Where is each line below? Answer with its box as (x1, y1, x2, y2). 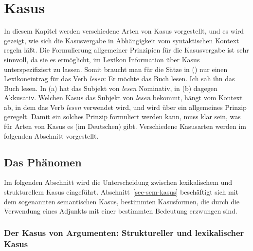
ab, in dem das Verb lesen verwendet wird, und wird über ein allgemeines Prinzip (4, 102, 247, 112)
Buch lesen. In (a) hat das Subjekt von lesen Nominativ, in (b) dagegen (4, 83, 217, 93)
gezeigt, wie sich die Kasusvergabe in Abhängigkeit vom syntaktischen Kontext (4, 35, 239, 45)
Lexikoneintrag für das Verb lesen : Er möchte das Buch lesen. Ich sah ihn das (4, 73, 235, 84)
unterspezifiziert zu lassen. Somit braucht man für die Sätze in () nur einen (4, 64, 228, 74)
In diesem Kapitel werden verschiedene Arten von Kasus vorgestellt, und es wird (4, 26, 244, 36)
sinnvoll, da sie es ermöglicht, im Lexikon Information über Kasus (4, 54, 200, 64)
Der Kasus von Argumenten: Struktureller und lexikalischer (4, 226, 244, 238)
